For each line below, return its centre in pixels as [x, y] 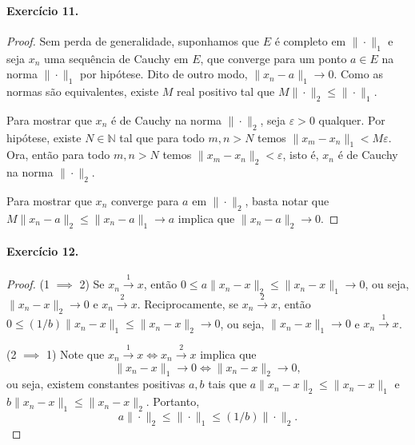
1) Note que [75, 354]
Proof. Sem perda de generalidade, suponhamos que [133, 40]
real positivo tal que [226, 91]
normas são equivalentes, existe [83, 91]
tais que [227, 384]
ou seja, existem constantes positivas [96, 384]
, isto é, [301, 155]
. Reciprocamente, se [188, 303]
